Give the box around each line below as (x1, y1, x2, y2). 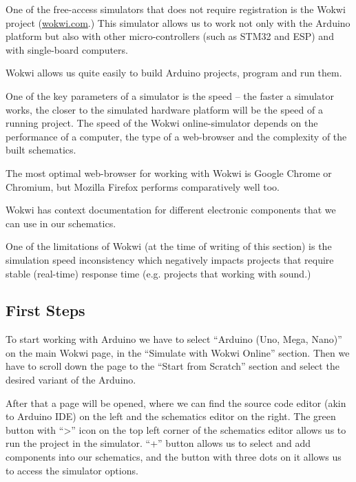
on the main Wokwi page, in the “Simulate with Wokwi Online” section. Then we (6, 345, 350, 359)
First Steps (6, 300, 85, 321)
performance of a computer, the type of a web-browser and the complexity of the (6, 129, 347, 143)
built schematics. (6, 143, 76, 157)
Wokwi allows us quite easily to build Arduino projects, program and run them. (6, 65, 342, 80)
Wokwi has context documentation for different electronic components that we (6, 202, 336, 217)
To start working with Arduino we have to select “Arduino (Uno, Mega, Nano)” (6, 332, 342, 346)
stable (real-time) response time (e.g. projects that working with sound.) (6, 266, 311, 280)
